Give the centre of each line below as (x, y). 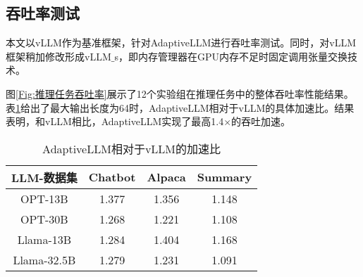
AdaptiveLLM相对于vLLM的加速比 (132, 148)
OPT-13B (44, 198)
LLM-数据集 (44, 177)
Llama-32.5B (44, 259)
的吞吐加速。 (261, 121)
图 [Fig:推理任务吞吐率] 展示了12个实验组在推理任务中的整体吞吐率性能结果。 (180, 93)
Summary (224, 177)
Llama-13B (44, 239)
